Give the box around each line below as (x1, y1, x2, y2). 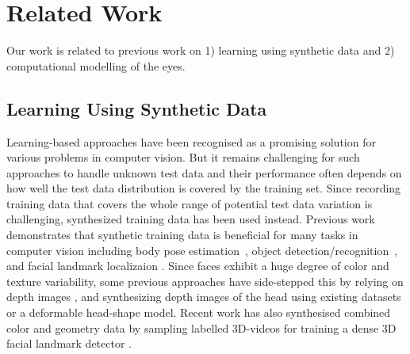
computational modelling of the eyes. (6, 57, 186, 74)
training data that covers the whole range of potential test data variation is (6, 195, 373, 211)
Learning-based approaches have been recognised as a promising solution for (6, 133, 376, 150)
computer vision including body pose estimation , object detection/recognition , (6, 242, 398, 258)
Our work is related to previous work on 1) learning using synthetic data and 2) (6, 42, 395, 59)
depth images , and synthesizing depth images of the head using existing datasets (6, 288, 401, 305)
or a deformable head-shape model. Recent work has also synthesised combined (6, 304, 391, 321)
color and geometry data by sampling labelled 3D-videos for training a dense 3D (6, 319, 397, 336)
